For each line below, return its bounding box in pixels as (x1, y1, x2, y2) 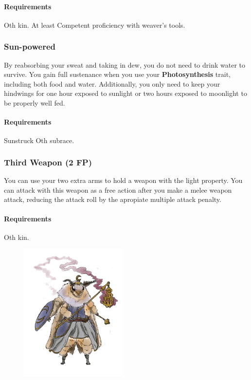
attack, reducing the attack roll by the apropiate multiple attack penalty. (4, 194, 221, 204)
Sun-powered (4, 40, 56, 53)
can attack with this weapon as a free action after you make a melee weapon (4, 184, 232, 195)
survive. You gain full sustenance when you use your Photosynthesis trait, (4, 69, 231, 79)
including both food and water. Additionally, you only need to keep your (4, 78, 220, 89)
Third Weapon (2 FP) (4, 156, 92, 168)
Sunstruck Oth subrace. (4, 135, 74, 145)
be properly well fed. (4, 97, 65, 108)
